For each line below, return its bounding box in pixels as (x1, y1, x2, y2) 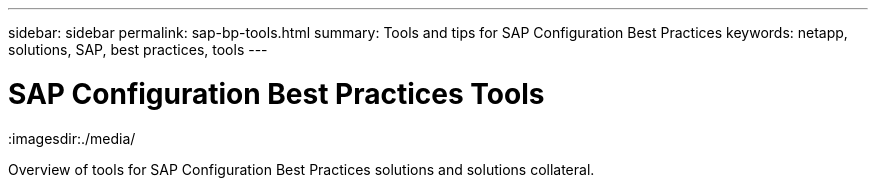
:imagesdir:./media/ (8, 129, 136, 147)
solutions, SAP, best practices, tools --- (8, 41, 268, 58)
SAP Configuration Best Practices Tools (8, 76, 545, 111)
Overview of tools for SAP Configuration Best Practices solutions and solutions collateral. (8, 160, 595, 178)
